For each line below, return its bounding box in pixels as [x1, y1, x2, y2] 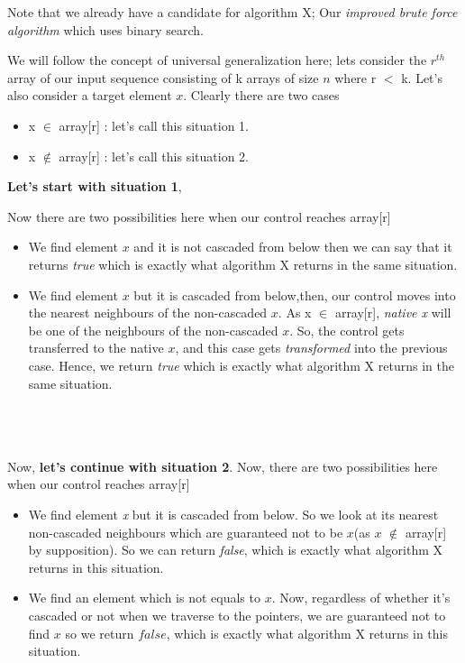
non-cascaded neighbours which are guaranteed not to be [28, 522, 343, 541]
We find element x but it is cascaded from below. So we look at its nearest [28, 505, 439, 524]
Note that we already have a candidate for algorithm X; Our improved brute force [7, 3, 458, 21]
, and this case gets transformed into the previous [175, 338, 448, 357]
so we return [65, 623, 134, 642]
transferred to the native [28, 338, 164, 357]
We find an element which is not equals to [28, 588, 260, 607]
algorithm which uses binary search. [7, 20, 204, 39]
